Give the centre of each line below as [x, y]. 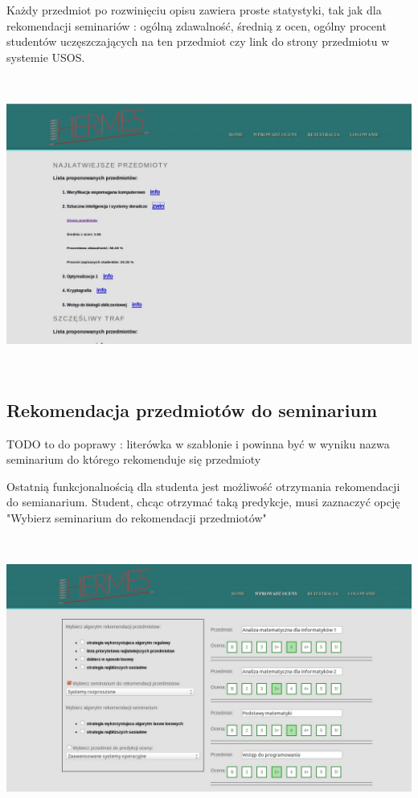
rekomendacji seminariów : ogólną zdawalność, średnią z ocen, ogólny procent [197, 25]
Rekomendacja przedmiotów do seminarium [192, 409]
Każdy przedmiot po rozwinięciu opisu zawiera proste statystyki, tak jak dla [194, 10]
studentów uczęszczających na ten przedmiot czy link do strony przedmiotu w [198, 41]
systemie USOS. [46, 57]
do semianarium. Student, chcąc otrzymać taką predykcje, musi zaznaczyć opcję [203, 502]
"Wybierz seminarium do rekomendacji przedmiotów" [137, 517]
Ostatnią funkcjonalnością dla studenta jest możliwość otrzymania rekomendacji [203, 486]
